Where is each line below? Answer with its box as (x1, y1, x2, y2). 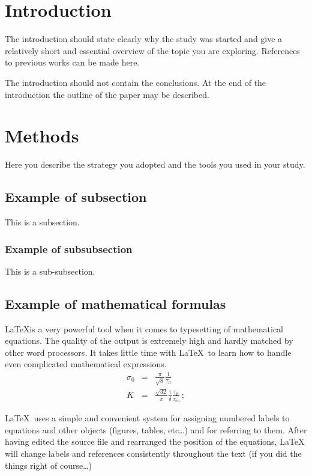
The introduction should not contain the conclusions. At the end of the (5, 76, 266, 88)
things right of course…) (5, 459, 92, 471)
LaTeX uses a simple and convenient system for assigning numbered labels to (5, 412, 290, 424)
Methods (5, 123, 79, 148)
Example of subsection (5, 188, 147, 206)
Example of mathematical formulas (5, 294, 226, 313)
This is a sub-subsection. (5, 264, 95, 277)
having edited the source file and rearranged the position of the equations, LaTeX (5, 435, 305, 448)
